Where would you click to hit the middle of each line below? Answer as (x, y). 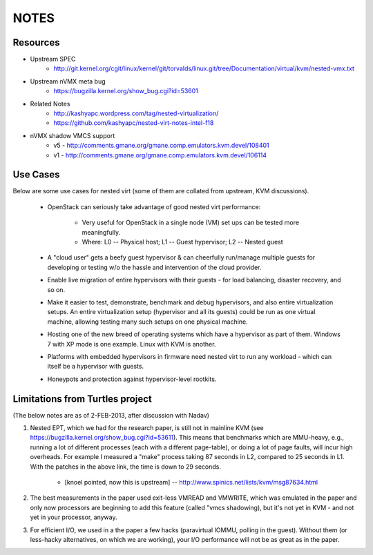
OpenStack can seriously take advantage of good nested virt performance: (154, 206)
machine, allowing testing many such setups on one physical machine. (147, 322)
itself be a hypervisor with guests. (96, 367)
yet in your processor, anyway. (74, 517)
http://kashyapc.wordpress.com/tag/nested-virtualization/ (136, 113)
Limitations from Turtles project (82, 399)
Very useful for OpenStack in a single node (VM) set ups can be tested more (191, 223)
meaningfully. (101, 232)
